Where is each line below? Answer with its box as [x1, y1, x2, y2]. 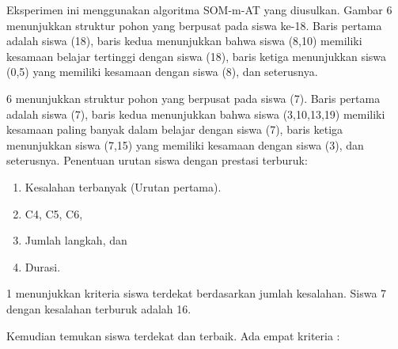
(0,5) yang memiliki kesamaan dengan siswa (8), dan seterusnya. [6, 63, 318, 80]
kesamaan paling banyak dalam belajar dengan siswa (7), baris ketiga [6, 121, 343, 138]
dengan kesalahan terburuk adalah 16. [6, 300, 191, 317]
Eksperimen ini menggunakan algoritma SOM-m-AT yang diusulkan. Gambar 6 [6, 2, 392, 17]
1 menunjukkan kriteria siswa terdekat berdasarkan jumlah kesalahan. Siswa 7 [6, 285, 387, 302]
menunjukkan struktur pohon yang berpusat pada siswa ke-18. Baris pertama [6, 17, 382, 33]
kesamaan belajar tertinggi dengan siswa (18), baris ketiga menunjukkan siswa [6, 47, 387, 64]
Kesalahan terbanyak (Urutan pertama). [25, 178, 222, 195]
